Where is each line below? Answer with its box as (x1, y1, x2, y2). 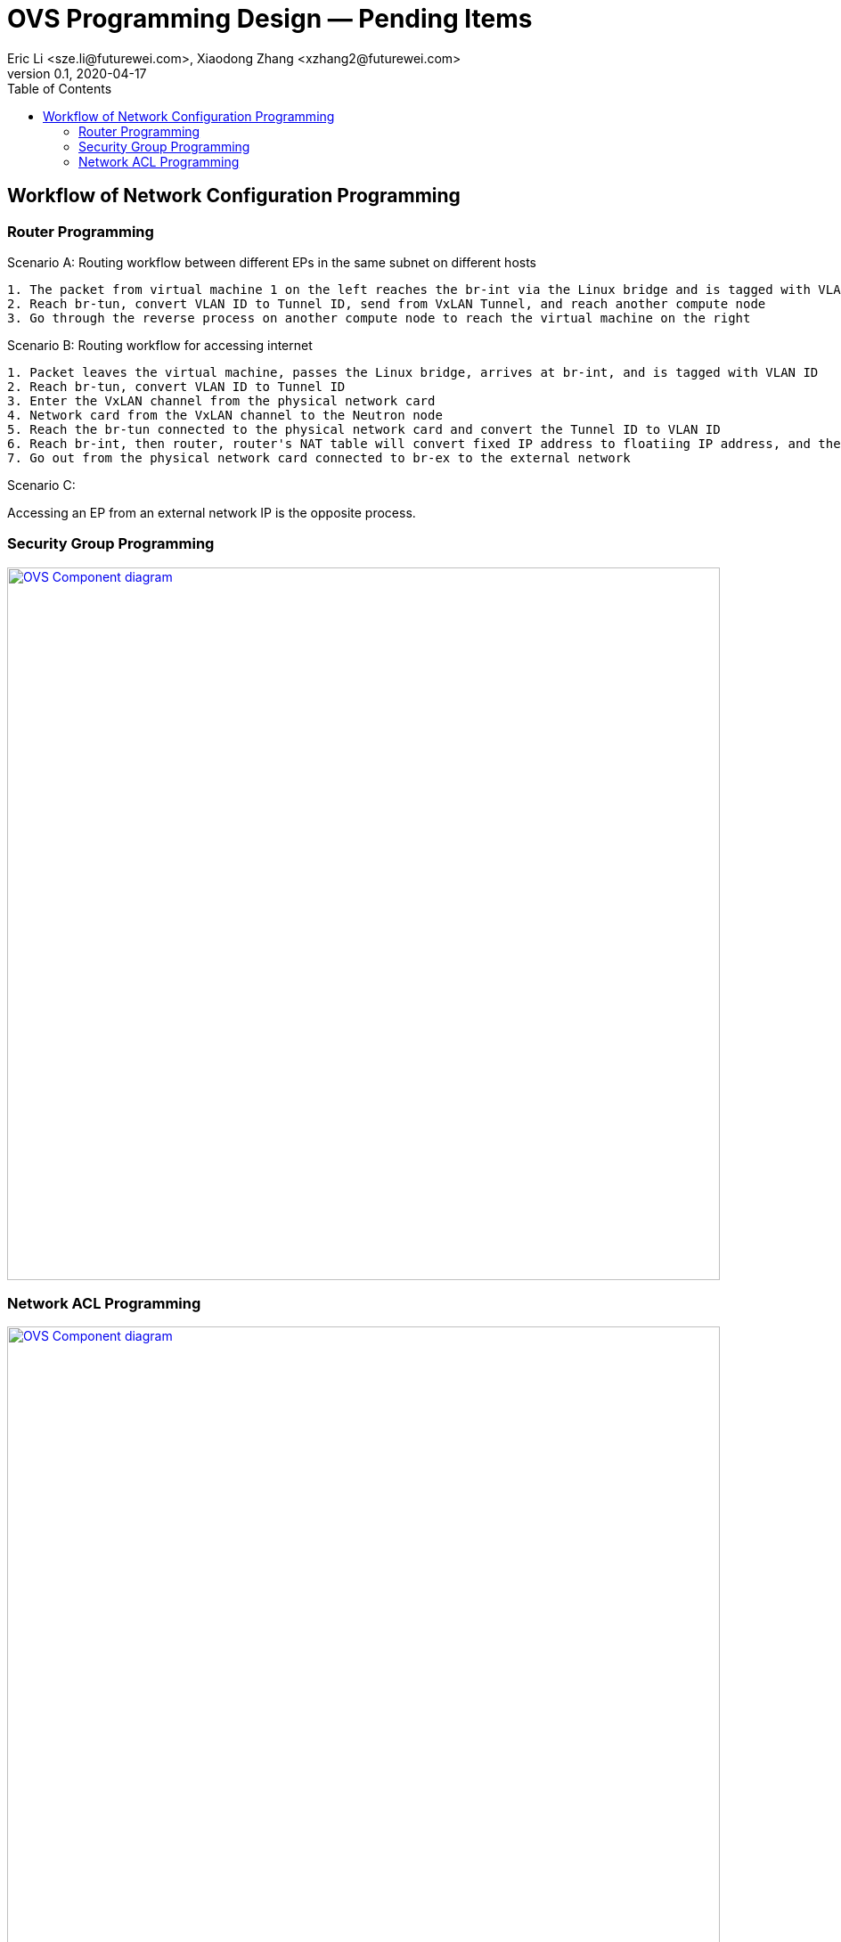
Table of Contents (7, 80, 112, 96)
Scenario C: (7, 477, 76, 493)
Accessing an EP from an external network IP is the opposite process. (7, 504, 416, 520)
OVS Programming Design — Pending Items (7, 4, 533, 34)
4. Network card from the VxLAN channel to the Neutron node (7, 407, 443, 422)
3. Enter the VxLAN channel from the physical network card (7, 393, 436, 408)
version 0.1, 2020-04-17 (7, 65, 147, 81)
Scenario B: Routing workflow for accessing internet (7, 337, 313, 353)
